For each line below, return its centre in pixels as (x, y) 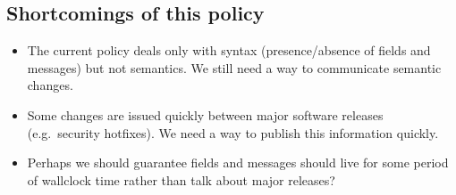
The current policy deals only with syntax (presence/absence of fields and (229, 50)
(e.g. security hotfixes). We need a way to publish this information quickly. (233, 132)
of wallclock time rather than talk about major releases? (181, 179)
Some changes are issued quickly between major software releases (205, 114)
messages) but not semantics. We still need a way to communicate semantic (234, 67)
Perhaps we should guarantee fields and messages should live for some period (238, 162)
